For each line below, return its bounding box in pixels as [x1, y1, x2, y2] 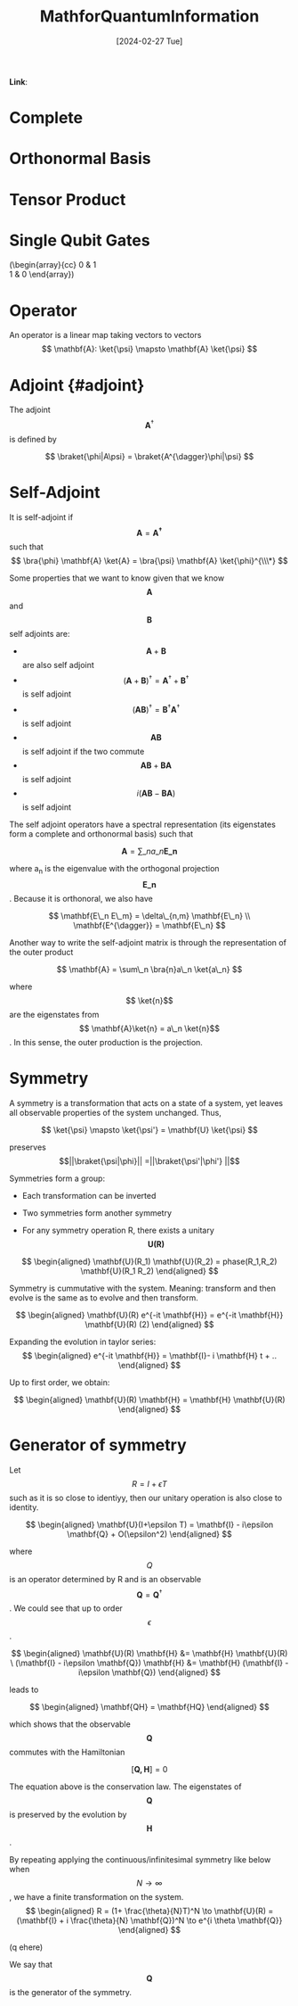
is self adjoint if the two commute [21, 746, 145, 756]
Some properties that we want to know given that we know [9, 573, 225, 583]
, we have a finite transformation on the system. [9, 1892, 184, 1903]
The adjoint [9, 404, 51, 416]
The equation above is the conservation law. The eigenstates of [9, 1781, 242, 1792]
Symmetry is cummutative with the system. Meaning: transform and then [9, 1283, 276, 1293]
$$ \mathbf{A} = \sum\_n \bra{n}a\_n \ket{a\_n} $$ [56, 963, 243, 974]
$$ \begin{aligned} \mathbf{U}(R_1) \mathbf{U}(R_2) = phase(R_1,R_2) [21, 1256, 278, 1267]
